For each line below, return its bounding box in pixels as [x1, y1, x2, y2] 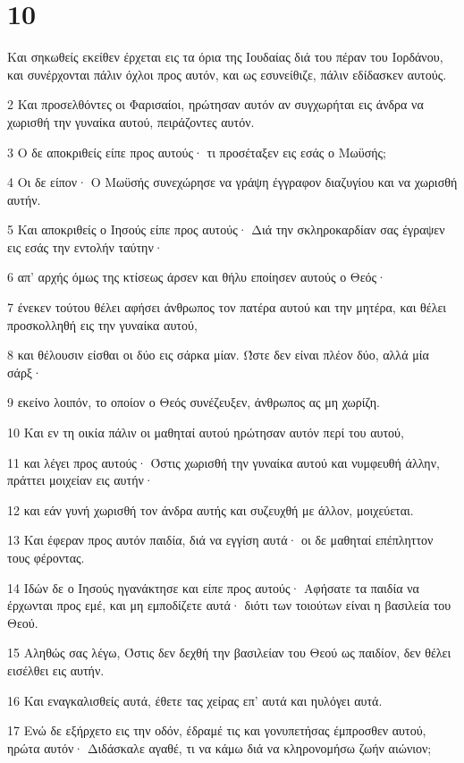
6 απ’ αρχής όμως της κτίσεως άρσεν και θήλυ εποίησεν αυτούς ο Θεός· [7, 267, 386, 286]
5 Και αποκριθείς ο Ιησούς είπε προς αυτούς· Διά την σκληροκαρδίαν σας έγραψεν [7, 220, 445, 239]
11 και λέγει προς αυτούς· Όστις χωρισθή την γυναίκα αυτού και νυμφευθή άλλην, [7, 453, 440, 471]
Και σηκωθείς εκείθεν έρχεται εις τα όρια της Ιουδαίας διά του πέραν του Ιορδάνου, [7, 47, 443, 66]
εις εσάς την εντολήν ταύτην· [7, 237, 164, 256]
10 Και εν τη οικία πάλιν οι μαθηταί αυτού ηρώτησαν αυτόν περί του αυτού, [7, 423, 404, 442]
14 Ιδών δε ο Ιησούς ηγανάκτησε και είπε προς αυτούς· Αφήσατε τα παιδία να [7, 578, 419, 597]
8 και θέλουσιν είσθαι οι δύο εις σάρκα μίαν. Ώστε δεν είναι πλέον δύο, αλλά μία [7, 345, 429, 364]
